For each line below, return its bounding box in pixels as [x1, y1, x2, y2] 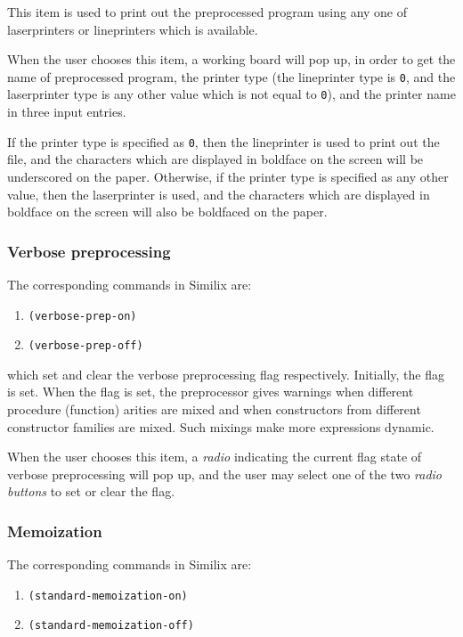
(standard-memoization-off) [28, 619, 194, 633]
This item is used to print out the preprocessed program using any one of [7, 3, 408, 20]
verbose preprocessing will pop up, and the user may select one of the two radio [7, 464, 443, 483]
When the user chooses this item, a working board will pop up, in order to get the [7, 50, 456, 69]
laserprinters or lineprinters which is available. [7, 20, 258, 38]
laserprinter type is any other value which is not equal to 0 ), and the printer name [7, 85, 456, 103]
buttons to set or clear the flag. [7, 482, 175, 501]
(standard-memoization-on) [28, 589, 188, 602]
